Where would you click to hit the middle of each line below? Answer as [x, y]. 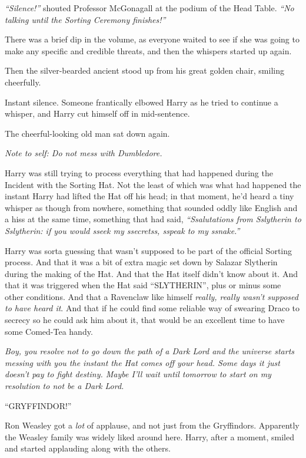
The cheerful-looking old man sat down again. [87, 133]
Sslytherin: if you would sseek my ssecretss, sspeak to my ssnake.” [122, 230]
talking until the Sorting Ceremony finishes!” [85, 19]
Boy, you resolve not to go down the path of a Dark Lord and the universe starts [150, 351]
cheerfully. [23, 82]
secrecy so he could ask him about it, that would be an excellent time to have [145, 320]
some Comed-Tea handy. [49, 331]
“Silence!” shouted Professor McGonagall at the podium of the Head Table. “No [149, 8]
